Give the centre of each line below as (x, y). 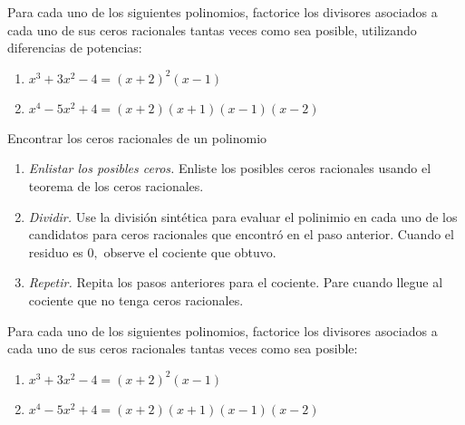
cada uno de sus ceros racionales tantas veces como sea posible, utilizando (212, 29)
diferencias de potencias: (75, 48)
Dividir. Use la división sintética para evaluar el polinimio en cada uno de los (243, 216)
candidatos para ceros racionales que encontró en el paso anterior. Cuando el (241, 234)
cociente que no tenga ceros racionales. (136, 299)
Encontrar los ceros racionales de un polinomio (137, 137)
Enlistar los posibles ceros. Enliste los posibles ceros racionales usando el (230, 168)
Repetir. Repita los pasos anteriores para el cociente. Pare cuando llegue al (236, 282)
